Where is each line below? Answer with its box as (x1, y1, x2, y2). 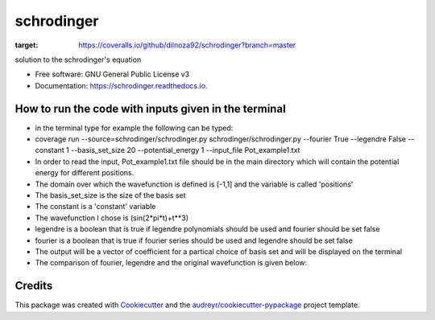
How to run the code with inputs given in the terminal (14, 101, 286, 116)
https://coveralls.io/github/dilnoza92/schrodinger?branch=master (78, 40, 296, 50)
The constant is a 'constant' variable (35, 202, 156, 211)
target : (14, 40, 39, 50)
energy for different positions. (35, 168, 135, 178)
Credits (14, 279, 53, 293)
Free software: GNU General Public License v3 (35, 69, 190, 80)
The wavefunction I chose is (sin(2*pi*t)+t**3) (35, 213, 189, 223)
